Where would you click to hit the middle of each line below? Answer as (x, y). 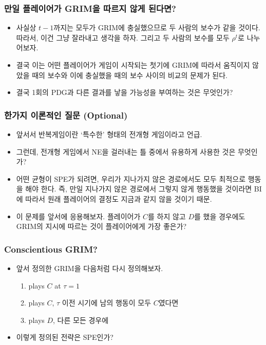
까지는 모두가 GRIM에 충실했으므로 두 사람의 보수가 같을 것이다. (157, 27)
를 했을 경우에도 (220, 216)
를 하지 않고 (167, 216)
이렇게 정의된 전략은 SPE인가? (65, 337)
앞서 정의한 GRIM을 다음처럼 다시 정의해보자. (90, 268)
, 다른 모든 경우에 (81, 320)
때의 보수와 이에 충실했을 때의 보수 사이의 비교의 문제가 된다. (130, 75)
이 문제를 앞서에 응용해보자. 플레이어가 (78, 216)
